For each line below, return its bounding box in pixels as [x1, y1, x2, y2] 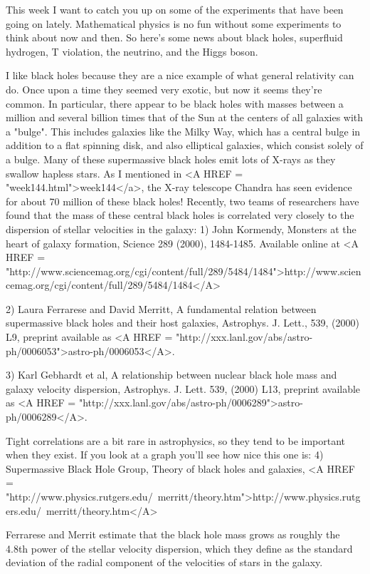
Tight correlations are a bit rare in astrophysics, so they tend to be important [6, 433, 346, 448]
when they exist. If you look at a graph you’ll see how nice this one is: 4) [6, 447, 324, 462]
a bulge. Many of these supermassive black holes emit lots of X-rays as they [6, 151, 336, 166]
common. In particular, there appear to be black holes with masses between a [6, 96, 344, 111]
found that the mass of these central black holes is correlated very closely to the [6, 207, 354, 222]
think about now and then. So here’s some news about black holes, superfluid [6, 30, 343, 45]
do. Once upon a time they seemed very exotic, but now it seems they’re [6, 81, 322, 96]
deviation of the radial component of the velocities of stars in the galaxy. [6, 555, 323, 570]
